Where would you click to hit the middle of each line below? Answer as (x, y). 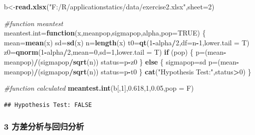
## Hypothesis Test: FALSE (48, 105)
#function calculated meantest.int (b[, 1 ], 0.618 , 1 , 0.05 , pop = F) (99, 88)
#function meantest (34, 23)
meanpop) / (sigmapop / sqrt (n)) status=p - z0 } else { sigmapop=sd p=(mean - (122, 61)
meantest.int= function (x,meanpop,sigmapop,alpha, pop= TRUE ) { (105, 33)
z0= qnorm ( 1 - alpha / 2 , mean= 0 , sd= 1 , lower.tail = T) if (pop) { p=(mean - (115, 52)
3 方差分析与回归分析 (44, 126)
